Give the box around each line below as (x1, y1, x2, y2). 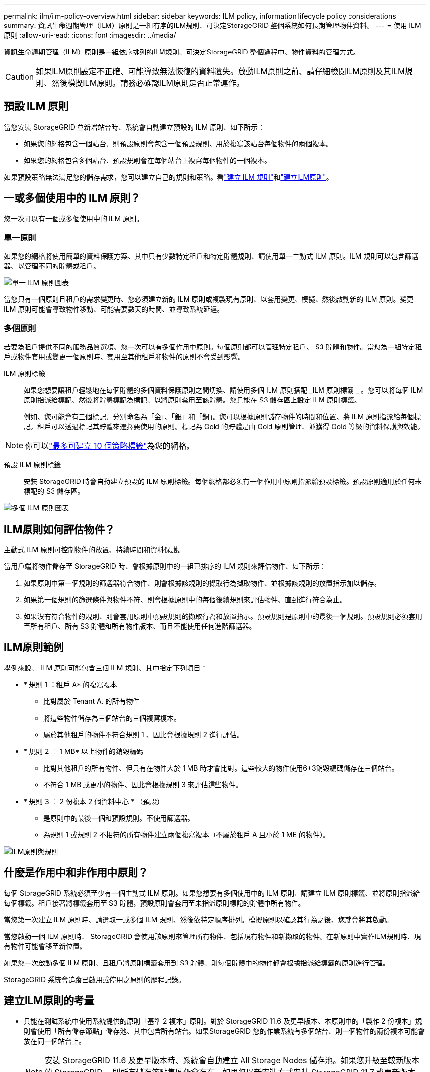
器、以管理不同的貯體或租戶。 (4, 262, 100, 270)
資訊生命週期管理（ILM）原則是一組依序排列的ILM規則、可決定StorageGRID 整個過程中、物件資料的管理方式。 (4, 48, 360, 56)
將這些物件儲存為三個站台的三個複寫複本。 (43, 713, 181, 722)
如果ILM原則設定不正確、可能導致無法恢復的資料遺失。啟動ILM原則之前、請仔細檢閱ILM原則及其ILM (36, 66, 405, 76)
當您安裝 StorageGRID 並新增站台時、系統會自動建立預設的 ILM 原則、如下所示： (4, 122, 265, 131)
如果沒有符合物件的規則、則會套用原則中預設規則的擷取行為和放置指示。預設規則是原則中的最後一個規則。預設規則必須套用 (24, 612, 422, 621)
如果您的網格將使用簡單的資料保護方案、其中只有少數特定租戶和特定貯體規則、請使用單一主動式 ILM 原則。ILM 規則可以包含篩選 (4, 252, 419, 261)
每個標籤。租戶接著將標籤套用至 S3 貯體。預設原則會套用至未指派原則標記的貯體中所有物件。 (4, 898, 305, 907)
